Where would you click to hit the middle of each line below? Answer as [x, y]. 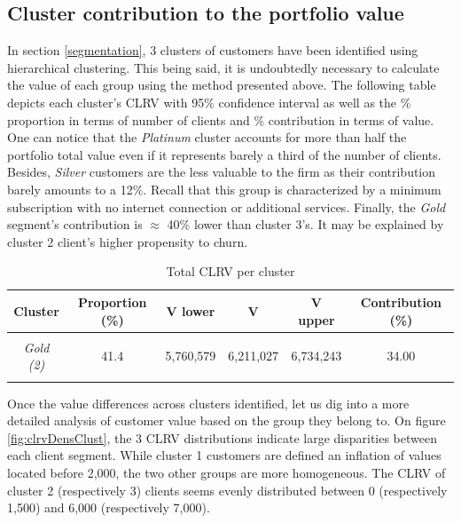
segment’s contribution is [75, 224]
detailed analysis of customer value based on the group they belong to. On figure [227, 420]
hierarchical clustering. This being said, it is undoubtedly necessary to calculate [223, 67]
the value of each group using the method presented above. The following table [222, 85]
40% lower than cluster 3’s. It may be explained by [305, 224]
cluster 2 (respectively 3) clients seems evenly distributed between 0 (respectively [227, 490]
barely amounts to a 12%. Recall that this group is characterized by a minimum [224, 189]
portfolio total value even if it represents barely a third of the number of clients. [224, 154]
